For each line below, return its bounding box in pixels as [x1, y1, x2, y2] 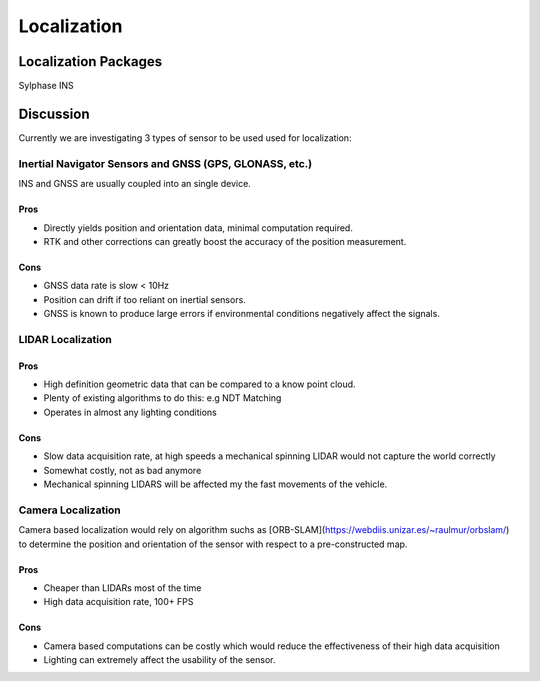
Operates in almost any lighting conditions [43, 406, 217, 418]
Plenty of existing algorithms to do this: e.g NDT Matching [43, 392, 282, 404]
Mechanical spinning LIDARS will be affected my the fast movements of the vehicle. [43, 478, 388, 490]
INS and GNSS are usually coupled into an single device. [18, 178, 252, 190]
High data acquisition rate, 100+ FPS [43, 596, 194, 608]
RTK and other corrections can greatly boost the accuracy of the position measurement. [43, 235, 407, 247]
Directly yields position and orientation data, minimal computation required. [43, 221, 354, 234]
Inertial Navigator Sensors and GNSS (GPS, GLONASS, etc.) [18, 156, 313, 170]
